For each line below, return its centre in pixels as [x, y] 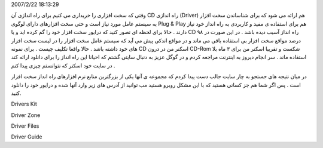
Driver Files [25, 126]
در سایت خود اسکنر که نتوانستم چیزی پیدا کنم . [63, 65]
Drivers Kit [24, 104]
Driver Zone [26, 115]
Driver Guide [27, 137]
